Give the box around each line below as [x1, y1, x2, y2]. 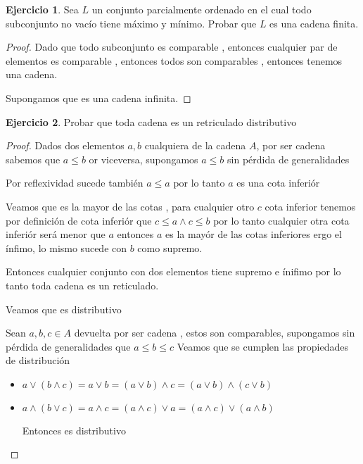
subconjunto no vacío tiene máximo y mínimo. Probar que [6, 15, 257, 30]
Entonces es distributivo [22, 422, 126, 437]
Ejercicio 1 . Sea [6, 2, 79, 16]
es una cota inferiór [236, 175, 320, 190]
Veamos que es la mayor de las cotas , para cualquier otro [6, 199, 255, 213]
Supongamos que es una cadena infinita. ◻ [6, 90, 191, 105]
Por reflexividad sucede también [6, 175, 144, 190]
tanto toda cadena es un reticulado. [6, 277, 159, 292]
